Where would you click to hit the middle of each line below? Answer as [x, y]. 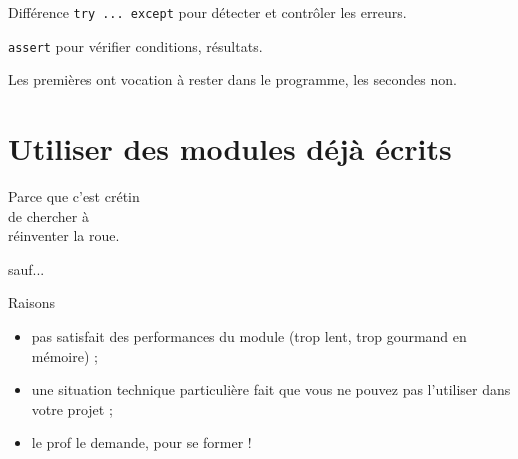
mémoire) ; [64, 355]
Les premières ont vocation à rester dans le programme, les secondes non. [232, 79]
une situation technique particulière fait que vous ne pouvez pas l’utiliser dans [271, 389]
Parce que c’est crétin [74, 196]
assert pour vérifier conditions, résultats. [135, 45]
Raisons [32, 302]
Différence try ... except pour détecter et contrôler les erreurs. [207, 12]
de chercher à [48, 215]
